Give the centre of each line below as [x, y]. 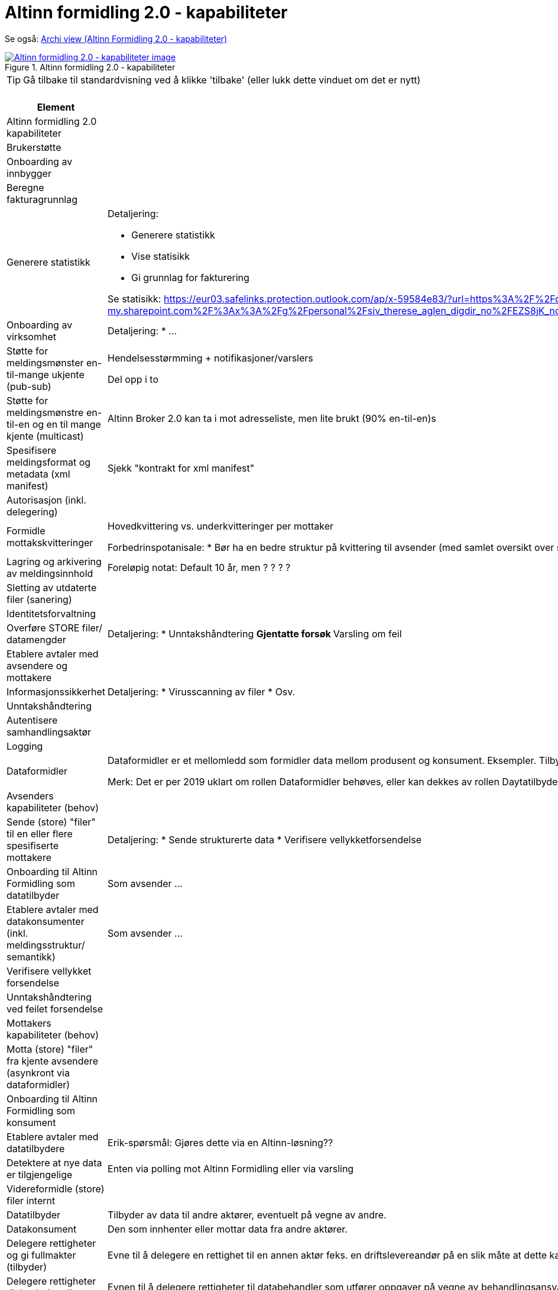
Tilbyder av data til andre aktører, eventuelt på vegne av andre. [247, 1215]
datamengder [36, 639]
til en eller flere [40, 833]
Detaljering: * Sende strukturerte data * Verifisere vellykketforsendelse [265, 839]
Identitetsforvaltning [51, 613]
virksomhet [31, 336]
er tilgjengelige [40, 1174]
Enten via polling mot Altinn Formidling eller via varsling [231, 1168]
